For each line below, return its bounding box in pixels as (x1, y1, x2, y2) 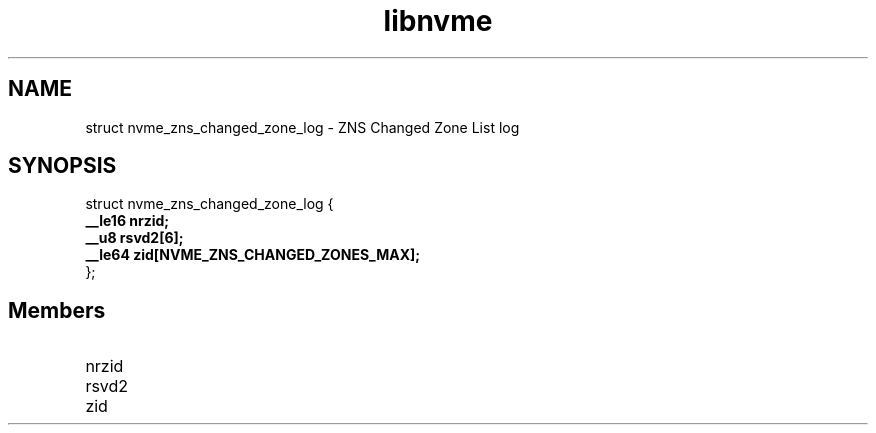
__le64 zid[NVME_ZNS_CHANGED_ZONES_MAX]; (85, 246, 421, 264)
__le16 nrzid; (85, 212, 170, 230)
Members (8, 297, 106, 323)
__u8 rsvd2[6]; (85, 229, 184, 247)
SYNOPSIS (8, 153, 117, 179)
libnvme (383, 4, 493, 38)
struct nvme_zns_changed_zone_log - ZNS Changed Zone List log (85, 118, 520, 136)
